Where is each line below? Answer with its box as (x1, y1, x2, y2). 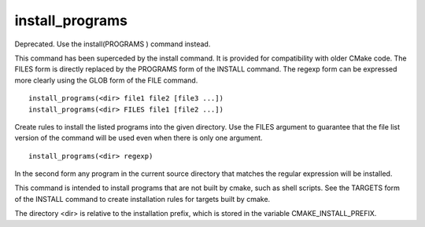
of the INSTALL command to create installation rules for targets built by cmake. (14, 194, 271, 203)
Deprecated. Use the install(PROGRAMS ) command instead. (14, 39, 211, 49)
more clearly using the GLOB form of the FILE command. (14, 75, 198, 85)
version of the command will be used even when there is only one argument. (14, 134, 263, 143)
